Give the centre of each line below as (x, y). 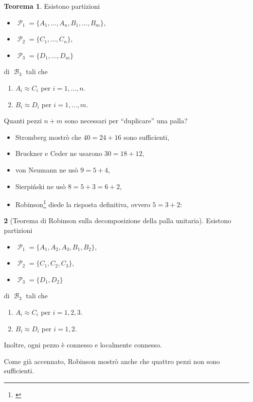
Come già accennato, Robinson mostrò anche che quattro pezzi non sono (112, 361)
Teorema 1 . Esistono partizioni (52, 6)
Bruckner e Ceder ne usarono (59, 153)
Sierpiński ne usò (41, 186)
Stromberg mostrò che (48, 137)
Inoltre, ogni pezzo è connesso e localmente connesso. (83, 345)
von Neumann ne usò (47, 169)
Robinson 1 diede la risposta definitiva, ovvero (83, 203)
